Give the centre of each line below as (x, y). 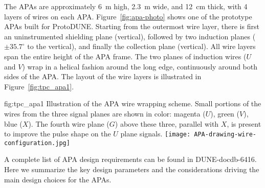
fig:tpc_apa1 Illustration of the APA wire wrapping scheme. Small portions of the (133, 103)
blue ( (13, 123)
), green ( (225, 113)
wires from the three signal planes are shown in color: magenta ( (105, 113)
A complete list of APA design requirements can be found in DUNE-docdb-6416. (130, 159)
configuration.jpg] (37, 143)
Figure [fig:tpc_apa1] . (39, 86)
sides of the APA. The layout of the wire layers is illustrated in (103, 76)
